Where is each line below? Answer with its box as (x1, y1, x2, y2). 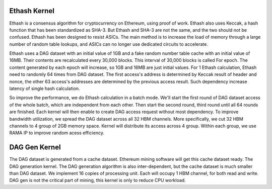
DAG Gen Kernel (9, 143, 61, 152)
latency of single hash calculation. (9, 85, 80, 91)
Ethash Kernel (9, 7, 55, 15)
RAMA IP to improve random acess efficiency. (9, 130, 104, 136)
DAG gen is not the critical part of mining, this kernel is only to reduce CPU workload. (9, 177, 186, 183)
